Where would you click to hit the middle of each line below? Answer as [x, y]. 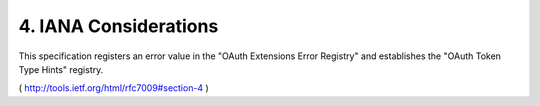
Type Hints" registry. [61, 69]
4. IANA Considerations [118, 26]
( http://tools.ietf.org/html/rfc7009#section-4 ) [113, 88]
